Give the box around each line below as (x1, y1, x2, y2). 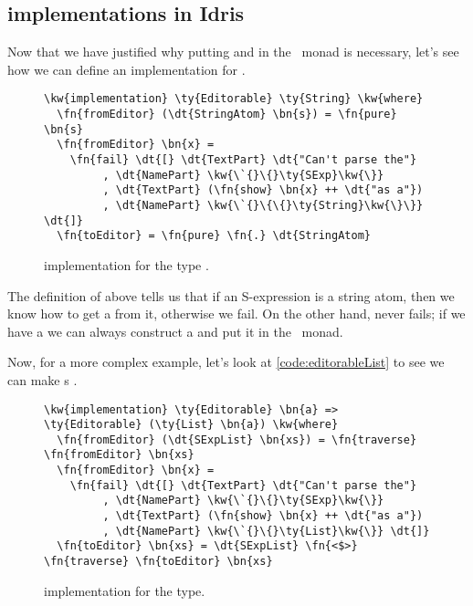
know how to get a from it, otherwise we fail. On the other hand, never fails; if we (7, 304, 466, 323)
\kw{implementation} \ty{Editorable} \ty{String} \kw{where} (44, 92, 424, 106)
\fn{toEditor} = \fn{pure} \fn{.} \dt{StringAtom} (57, 229, 371, 243)
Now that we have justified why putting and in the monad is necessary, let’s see (7, 42, 459, 61)
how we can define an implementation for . (7, 59, 246, 78)
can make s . (7, 370, 78, 389)
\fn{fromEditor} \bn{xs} (44, 448, 194, 462)
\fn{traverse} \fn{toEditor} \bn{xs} (44, 555, 273, 569)
